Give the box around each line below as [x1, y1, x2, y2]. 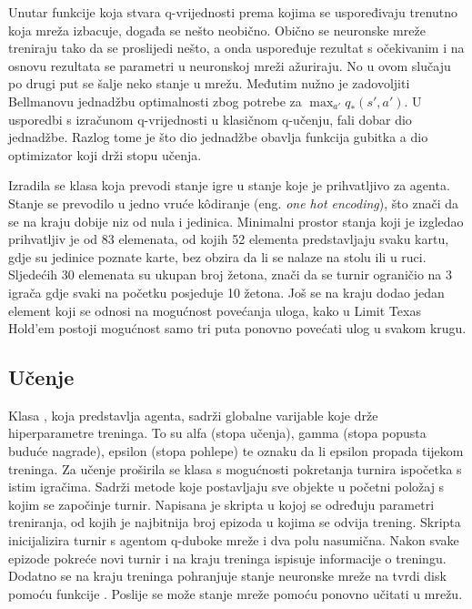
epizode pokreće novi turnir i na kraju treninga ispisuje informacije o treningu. [8, 548, 447, 567]
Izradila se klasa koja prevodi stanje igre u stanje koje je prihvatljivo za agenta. [8, 176, 450, 195]
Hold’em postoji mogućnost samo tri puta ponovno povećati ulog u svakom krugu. [8, 319, 467, 338]
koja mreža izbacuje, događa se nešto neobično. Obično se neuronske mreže [8, 20, 426, 39]
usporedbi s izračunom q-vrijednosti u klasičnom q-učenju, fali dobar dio [8, 109, 412, 128]
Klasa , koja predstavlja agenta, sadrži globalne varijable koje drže [8, 405, 378, 424]
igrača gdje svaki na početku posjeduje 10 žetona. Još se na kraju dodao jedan [8, 282, 445, 301]
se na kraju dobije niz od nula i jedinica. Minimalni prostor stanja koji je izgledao [8, 211, 464, 230]
